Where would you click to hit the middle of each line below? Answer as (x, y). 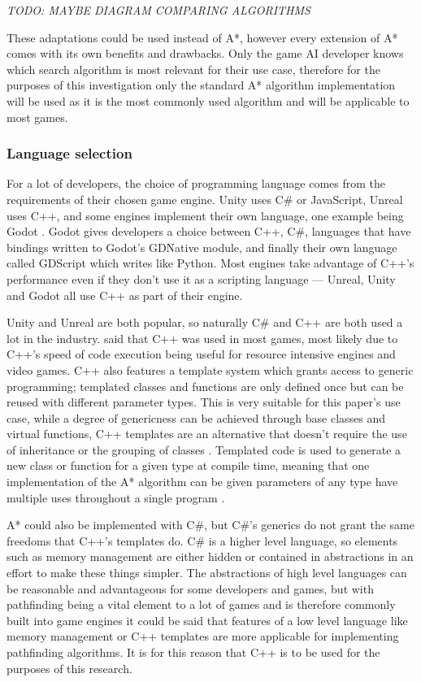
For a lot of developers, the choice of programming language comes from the (196, 183)
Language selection (69, 153)
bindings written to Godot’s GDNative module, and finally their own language (202, 247)
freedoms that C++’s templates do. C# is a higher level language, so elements (202, 540)
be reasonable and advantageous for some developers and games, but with (190, 588)
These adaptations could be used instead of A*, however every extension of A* (202, 37)
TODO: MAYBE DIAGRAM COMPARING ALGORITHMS (158, 10)
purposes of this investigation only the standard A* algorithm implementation (201, 85)
